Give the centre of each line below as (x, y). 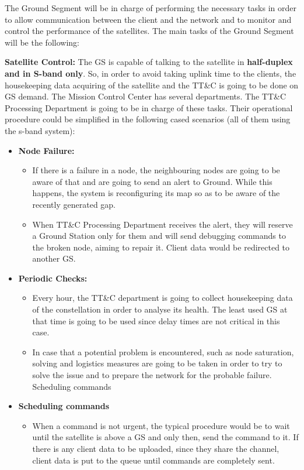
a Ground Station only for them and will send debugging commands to (159, 236)
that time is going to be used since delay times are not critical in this (156, 320)
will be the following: (42, 42)
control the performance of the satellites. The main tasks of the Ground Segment (149, 31)
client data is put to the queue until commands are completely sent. (153, 460)
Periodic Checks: (53, 278)
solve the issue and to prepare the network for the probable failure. (152, 375)
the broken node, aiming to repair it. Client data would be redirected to (161, 247)
